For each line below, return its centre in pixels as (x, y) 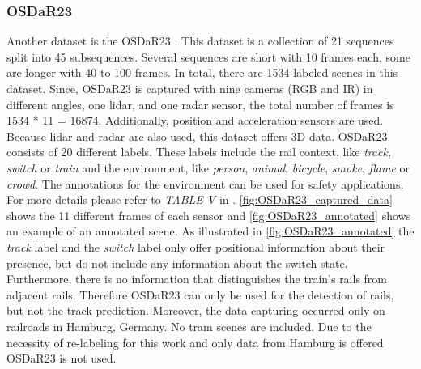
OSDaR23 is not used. (62, 358)
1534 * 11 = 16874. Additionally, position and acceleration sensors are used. (195, 120)
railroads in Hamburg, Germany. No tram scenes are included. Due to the (189, 326)
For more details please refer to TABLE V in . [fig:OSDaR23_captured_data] (200, 199)
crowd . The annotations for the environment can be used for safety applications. (205, 183)
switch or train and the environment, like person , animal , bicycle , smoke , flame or (208, 167)
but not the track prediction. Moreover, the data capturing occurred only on (196, 310)
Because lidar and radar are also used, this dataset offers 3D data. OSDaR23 (197, 136)
